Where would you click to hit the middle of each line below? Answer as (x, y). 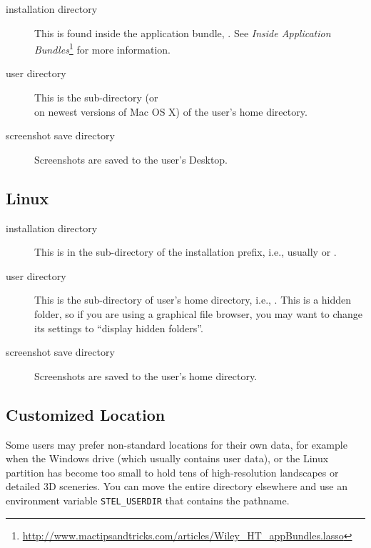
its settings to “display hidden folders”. (119, 328)
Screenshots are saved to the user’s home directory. (146, 375)
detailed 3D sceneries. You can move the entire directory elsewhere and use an (177, 486)
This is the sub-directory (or (96, 98)
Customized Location (86, 414)
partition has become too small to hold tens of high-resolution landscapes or (172, 472)
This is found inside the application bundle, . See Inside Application (183, 33)
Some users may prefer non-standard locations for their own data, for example (177, 444)
